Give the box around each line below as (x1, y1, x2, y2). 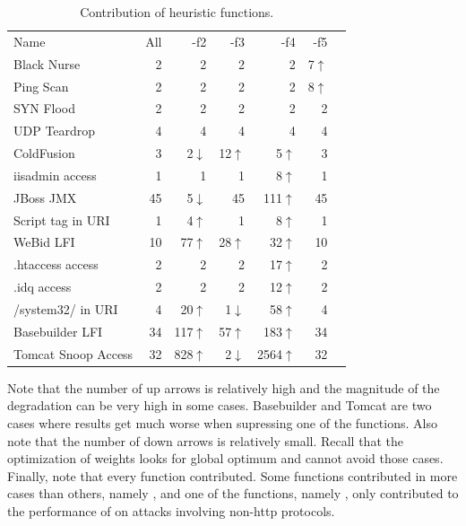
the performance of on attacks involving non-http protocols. (7, 501, 335, 520)
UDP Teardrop (13, 121, 96, 140)
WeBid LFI (13, 232, 75, 251)
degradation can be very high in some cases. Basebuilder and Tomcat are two (7, 396, 432, 415)
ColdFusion (13, 144, 75, 162)
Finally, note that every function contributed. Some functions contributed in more (7, 466, 458, 485)
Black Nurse (13, 54, 81, 73)
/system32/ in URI (13, 299, 118, 318)
